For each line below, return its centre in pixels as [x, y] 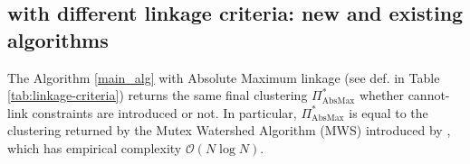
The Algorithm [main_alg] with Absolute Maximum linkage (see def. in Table [224, 77]
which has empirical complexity [95, 147]
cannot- [429, 95]
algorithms [58, 39]
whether [381, 95]
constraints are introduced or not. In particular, [164, 112]
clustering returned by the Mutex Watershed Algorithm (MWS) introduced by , [229, 130]
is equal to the [388, 112]
